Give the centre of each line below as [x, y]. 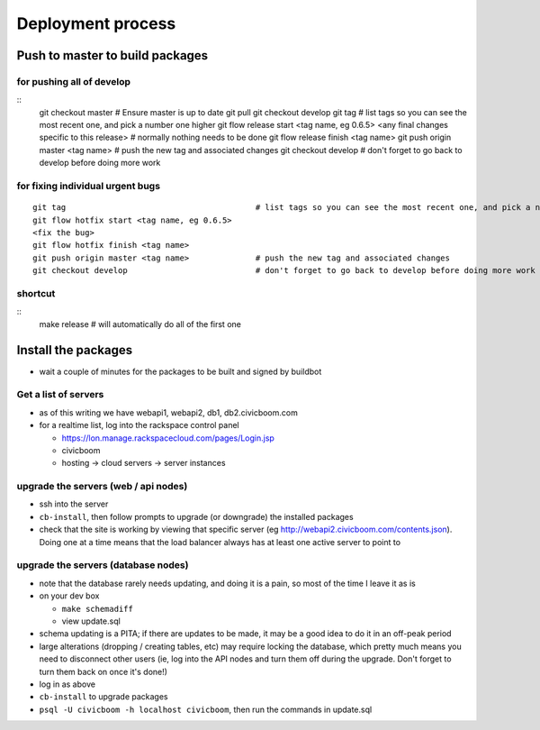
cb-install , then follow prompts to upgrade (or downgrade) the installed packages [197, 516]
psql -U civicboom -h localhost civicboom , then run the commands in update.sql [206, 709]
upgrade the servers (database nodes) [103, 565]
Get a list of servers [60, 395]
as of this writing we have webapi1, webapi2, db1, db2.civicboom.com [169, 412]
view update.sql [91, 621]
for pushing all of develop [73, 81]
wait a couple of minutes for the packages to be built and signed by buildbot [180, 371]
